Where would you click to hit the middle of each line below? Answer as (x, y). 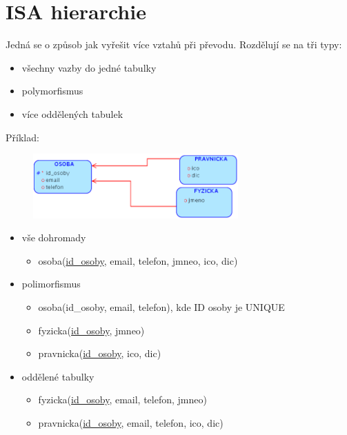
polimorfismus (51, 284)
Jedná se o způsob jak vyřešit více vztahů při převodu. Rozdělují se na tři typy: (174, 44)
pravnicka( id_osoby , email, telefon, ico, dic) (131, 422)
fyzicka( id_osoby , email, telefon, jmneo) (122, 399)
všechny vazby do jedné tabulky (89, 67)
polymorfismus (52, 91)
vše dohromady (54, 237)
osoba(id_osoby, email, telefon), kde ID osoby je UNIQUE (161, 306)
